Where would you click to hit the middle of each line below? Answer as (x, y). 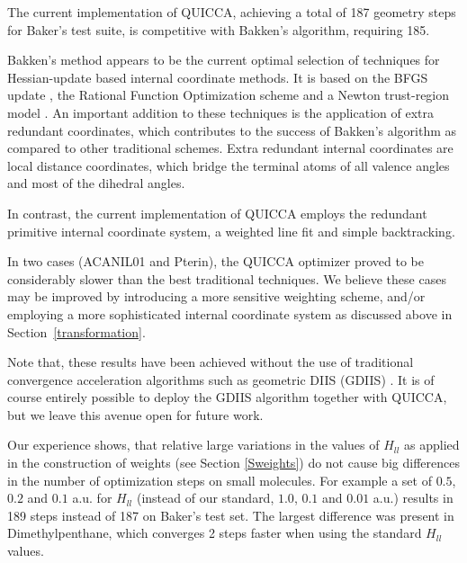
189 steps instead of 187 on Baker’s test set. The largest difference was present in (231, 515)
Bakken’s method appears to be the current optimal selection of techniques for (224, 60)
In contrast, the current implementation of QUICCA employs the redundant (217, 213)
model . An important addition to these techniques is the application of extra (220, 112)
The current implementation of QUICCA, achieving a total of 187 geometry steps (232, 12)
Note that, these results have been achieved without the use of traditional (211, 362)
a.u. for (92, 498)
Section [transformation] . (76, 331)
